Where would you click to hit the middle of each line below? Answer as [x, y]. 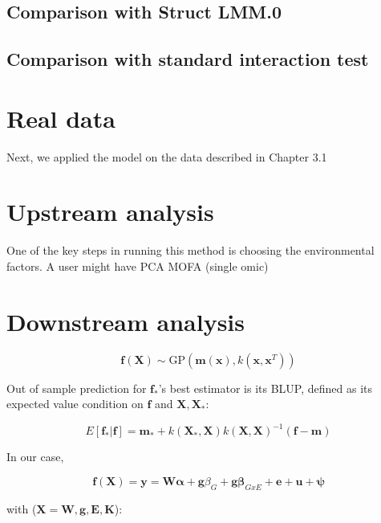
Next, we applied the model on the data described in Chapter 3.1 [167, 156]
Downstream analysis [126, 321]
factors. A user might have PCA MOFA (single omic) [138, 266]
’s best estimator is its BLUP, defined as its [265, 388]
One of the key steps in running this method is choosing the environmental [190, 250]
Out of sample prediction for [77, 388]
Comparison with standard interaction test [188, 59]
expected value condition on [75, 404]
